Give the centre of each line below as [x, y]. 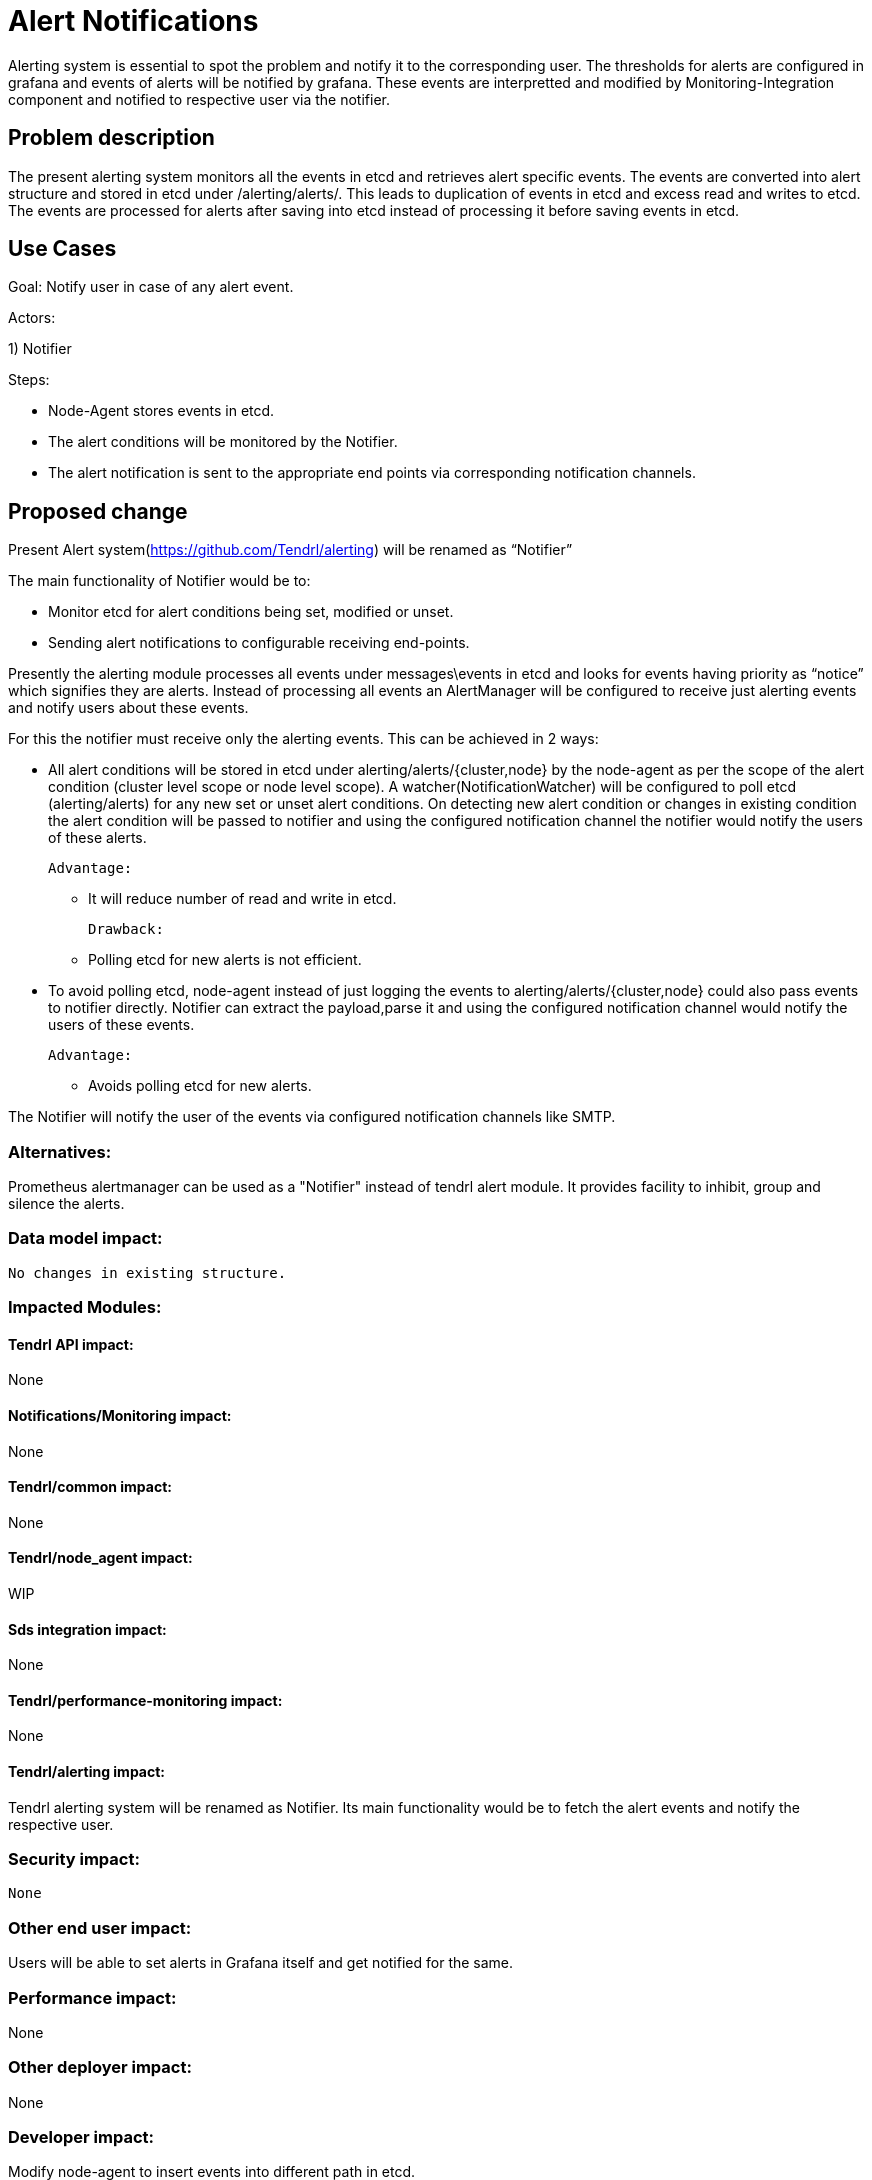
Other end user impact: [100, 1927]
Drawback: [126, 929]
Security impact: [74, 1859]
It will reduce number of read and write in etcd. [242, 899]
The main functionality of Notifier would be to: [159, 581]
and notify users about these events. [128, 708]
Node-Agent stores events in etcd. [161, 411]
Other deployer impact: [100, 2067]
